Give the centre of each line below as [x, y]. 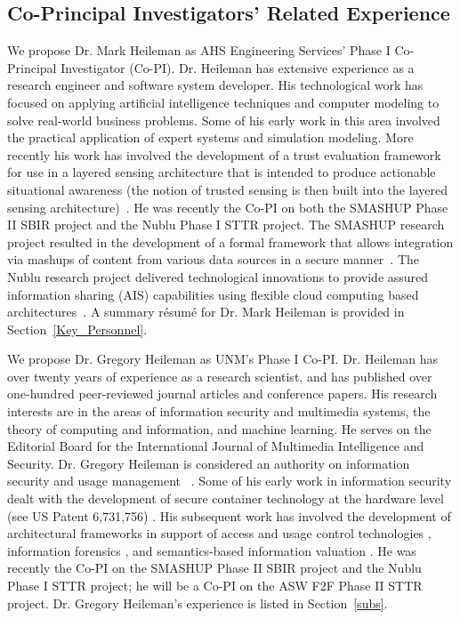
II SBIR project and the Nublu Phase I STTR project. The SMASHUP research [226, 225]
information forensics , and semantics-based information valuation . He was [212, 550]
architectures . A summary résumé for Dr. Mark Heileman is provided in [206, 312]
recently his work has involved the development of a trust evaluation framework [224, 154]
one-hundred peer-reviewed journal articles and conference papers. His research [222, 394]
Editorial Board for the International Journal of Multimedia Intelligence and [216, 446]
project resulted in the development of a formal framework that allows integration [230, 241]
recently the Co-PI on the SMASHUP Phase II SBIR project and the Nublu [214, 568]
